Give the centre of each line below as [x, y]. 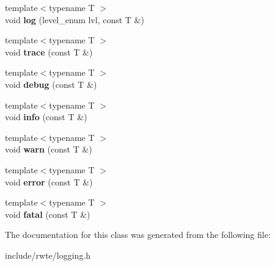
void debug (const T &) [51, 84]
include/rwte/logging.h [48, 255]
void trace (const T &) [49, 52]
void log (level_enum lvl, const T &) [75, 19]
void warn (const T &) [49, 149]
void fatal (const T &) [48, 214]
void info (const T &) [46, 117]
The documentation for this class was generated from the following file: [138, 235]
